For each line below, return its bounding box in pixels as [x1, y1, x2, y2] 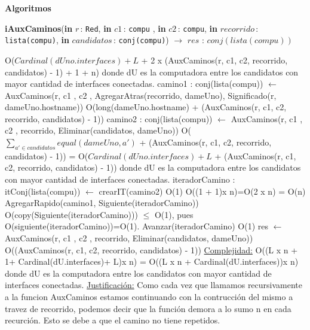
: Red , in [80, 22, 112, 34]
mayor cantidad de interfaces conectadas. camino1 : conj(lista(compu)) [5, 77, 263, 90]
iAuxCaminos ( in [5, 22, 73, 34]
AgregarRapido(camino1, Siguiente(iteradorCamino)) [5, 196, 199, 209]
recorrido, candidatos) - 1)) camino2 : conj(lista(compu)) [5, 112, 213, 125]
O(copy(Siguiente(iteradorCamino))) [5, 208, 138, 220]
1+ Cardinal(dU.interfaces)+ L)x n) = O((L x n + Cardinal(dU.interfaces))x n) [5, 255, 299, 268]
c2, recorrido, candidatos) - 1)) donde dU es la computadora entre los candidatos [5, 161, 301, 174]
